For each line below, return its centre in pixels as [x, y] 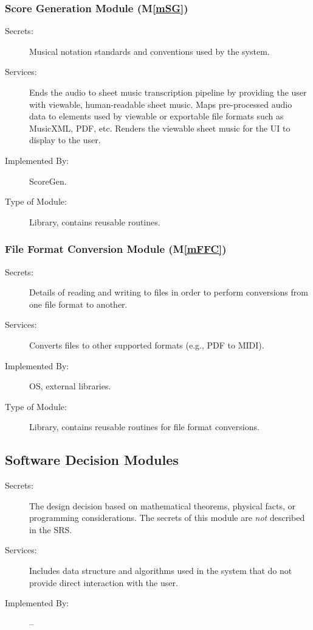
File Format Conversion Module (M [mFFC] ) [116, 249]
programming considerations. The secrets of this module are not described [167, 518]
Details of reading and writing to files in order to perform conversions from [169, 292]
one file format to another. [78, 304]
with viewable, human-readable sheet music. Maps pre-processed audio [161, 104]
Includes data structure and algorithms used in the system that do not [161, 571]
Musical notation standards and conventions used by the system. [150, 51]
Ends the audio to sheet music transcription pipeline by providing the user [168, 92]
